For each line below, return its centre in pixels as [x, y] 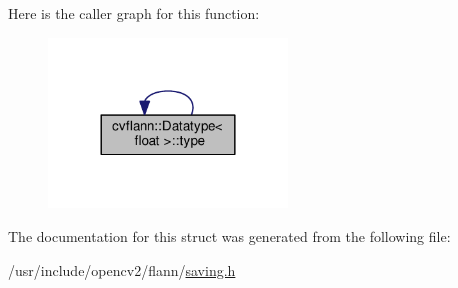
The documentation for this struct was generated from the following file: [229, 236]
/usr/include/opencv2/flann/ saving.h [122, 269]
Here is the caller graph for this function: [134, 13]
